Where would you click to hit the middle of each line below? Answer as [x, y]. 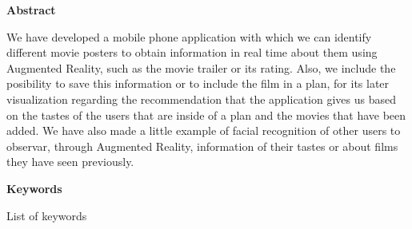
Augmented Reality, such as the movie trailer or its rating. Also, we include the [201, 67]
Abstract [31, 10]
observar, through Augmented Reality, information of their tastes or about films [202, 146]
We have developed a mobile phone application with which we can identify [189, 36]
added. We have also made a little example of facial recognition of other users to [204, 130]
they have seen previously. [70, 162]
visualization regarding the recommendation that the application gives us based [201, 99]
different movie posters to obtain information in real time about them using [192, 52]
